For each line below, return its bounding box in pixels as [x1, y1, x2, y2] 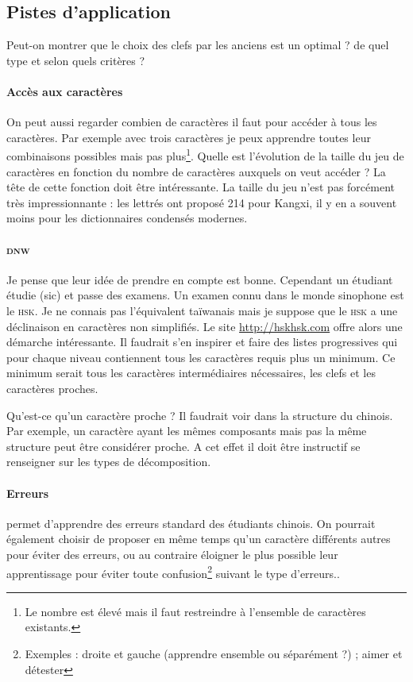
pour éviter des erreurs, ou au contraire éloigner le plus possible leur [6, 545, 338, 562]
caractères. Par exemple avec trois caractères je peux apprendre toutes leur [6, 129, 371, 145]
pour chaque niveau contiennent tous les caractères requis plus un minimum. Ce [6, 349, 396, 365]
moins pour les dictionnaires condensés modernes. [6, 210, 248, 226]
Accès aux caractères [6, 83, 123, 99]
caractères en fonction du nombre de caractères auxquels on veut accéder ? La [6, 163, 386, 179]
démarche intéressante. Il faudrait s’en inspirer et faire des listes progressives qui [6, 333, 398, 350]
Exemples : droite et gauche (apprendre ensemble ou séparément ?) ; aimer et [25, 645, 403, 661]
